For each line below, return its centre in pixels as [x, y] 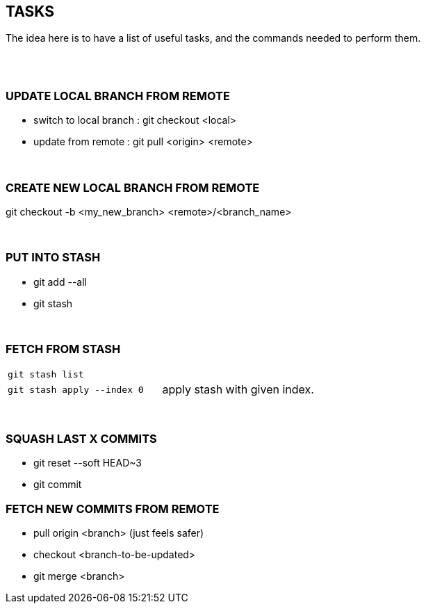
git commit [58, 485]
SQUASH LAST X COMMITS [81, 438]
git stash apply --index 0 [76, 389]
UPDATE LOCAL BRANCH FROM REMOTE [118, 96]
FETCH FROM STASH [63, 349]
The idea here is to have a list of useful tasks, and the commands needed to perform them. [213, 38]
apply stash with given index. [238, 390]
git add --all [60, 282]
